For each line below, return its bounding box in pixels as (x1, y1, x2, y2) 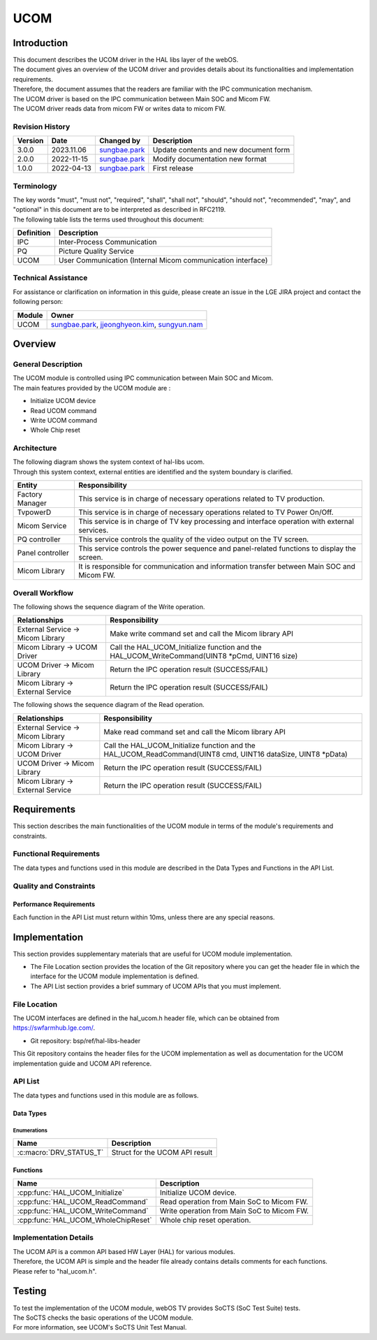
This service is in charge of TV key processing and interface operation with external (77, 517, 354, 527)
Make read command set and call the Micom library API (103, 727, 286, 736)
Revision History (13, 122, 71, 131)
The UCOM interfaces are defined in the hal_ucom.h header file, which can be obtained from (13, 1014, 279, 1022)
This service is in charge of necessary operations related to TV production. (77, 494, 325, 504)
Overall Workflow (13, 588, 73, 597)
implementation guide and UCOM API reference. (13, 1059, 152, 1068)
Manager (17, 498, 47, 508)
